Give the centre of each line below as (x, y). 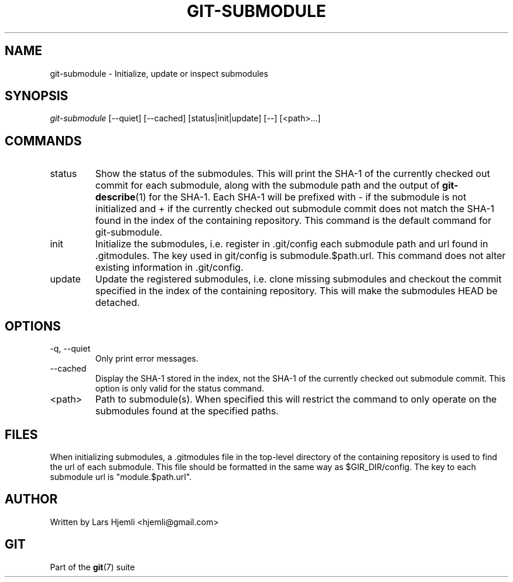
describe (115, 197)
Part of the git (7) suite (93, 567)
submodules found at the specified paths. (187, 411)
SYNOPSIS (37, 96)
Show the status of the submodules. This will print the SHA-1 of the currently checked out (293, 174)
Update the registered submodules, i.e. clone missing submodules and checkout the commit (298, 279)
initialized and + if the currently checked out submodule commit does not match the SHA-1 (295, 209)
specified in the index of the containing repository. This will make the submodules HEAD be (296, 291)
